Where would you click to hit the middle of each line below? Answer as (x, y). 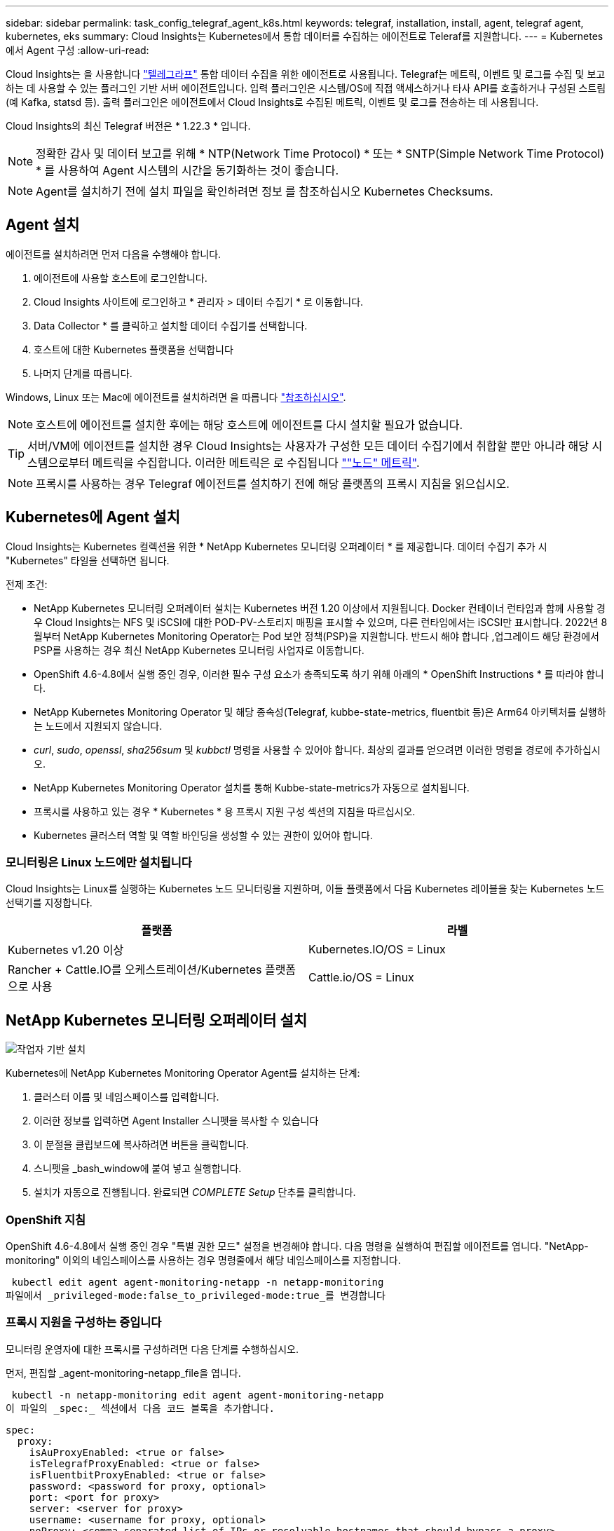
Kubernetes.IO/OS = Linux (377, 950)
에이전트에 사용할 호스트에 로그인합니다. (121, 278)
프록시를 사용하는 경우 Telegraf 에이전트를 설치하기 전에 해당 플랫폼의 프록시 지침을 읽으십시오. (273, 483)
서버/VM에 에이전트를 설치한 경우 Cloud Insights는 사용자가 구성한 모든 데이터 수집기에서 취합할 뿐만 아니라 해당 (308, 445)
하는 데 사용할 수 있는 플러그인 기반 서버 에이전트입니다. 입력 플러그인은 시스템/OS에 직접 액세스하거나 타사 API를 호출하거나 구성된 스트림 (306, 88)
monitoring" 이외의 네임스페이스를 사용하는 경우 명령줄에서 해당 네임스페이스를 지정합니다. (203, 1260)
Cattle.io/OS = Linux (361, 978)
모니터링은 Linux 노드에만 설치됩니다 (99, 863)
